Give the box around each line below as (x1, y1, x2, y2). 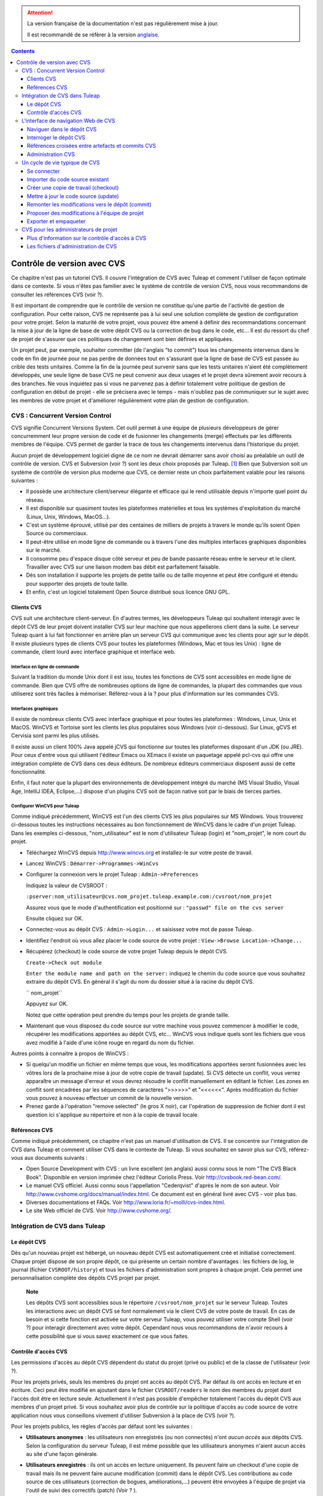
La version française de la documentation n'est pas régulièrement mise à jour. (27, 20, 219, 27)
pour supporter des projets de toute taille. (26, 580, 129, 587)
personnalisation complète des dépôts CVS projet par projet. (11, 1275, 161, 1282)
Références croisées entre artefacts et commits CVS (27, 142, 157, 150)
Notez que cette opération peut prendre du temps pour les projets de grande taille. (26, 1011, 230, 1018)
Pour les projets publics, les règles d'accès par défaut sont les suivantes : (11, 1422, 193, 1430)
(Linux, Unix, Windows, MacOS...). (26, 513, 111, 520)
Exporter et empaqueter (27, 217, 86, 224)
